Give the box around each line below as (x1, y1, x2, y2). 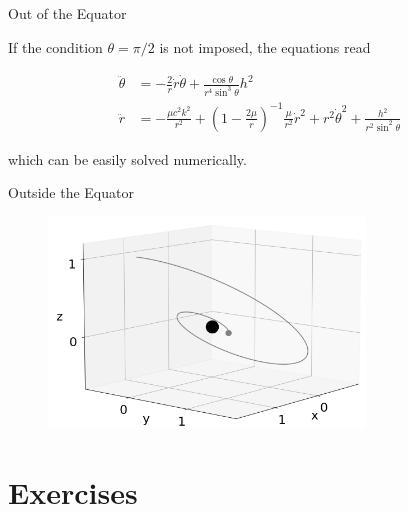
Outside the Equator (8, 182, 134, 203)
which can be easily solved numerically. (8, 148, 247, 169)
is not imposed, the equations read (159, 36, 371, 57)
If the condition (8, 36, 103, 57)
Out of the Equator (8, 3, 127, 23)
